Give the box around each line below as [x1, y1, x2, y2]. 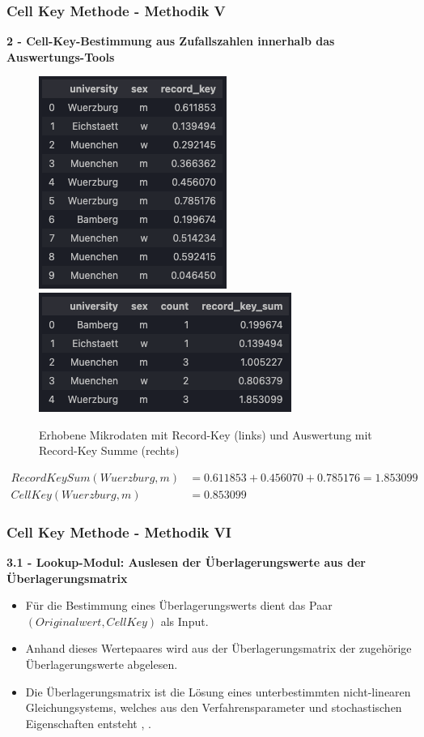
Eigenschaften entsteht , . [25, 714, 151, 731]
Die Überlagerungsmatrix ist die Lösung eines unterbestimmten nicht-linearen [25, 683, 411, 700]
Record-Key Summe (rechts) [39, 442, 180, 459]
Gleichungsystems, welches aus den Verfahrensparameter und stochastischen [25, 699, 402, 716]
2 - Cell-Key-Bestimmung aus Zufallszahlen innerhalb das [6, 32, 335, 49]
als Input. [160, 612, 209, 629]
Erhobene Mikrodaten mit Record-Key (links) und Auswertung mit [39, 426, 372, 443]
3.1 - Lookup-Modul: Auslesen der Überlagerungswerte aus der [6, 554, 366, 571]
